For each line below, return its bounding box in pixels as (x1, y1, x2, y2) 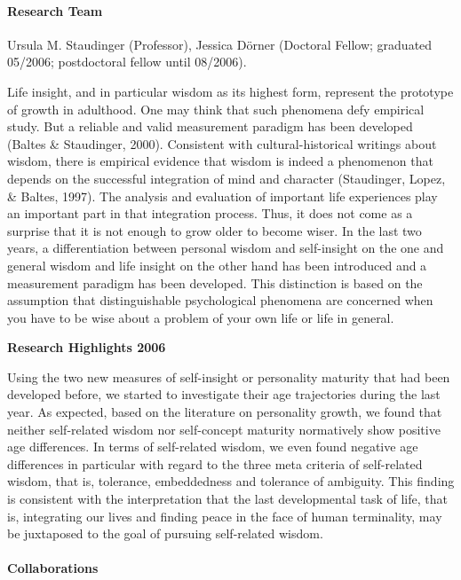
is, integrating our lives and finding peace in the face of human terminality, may (7, 506, 442, 525)
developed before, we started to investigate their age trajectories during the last (7, 385, 441, 404)
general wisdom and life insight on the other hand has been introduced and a (7, 255, 427, 274)
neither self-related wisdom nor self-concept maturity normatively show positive (7, 419, 441, 438)
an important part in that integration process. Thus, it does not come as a (7, 204, 413, 223)
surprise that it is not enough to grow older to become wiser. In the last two (7, 221, 422, 239)
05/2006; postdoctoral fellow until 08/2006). (7, 52, 247, 71)
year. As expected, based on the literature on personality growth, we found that (7, 403, 442, 421)
